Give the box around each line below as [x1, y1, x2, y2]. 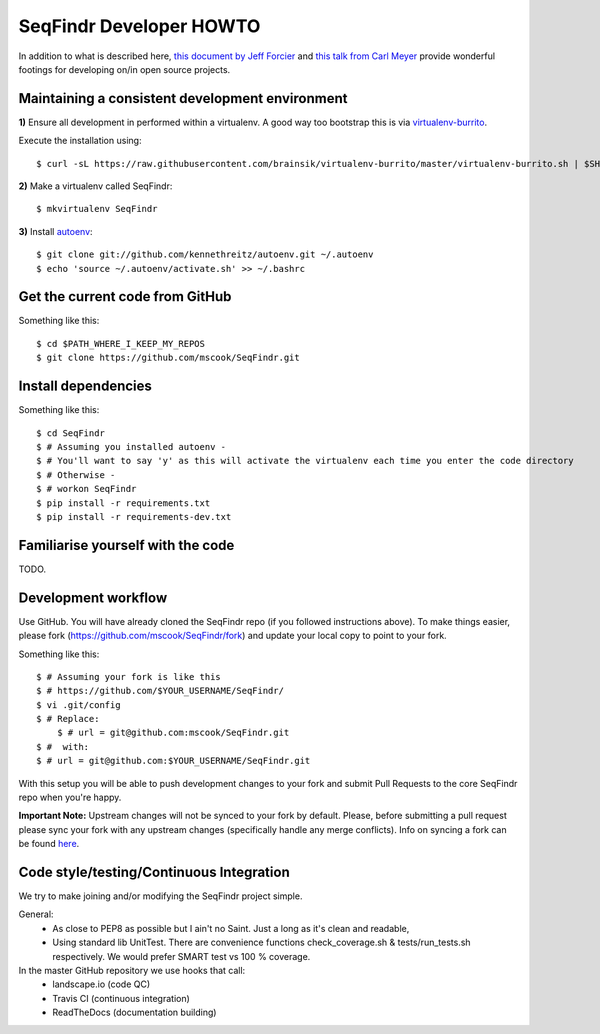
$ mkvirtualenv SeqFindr [36, 203, 158, 215]
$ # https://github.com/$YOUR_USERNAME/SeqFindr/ [36, 685, 285, 697]
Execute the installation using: [18, 135, 142, 147]
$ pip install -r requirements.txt [36, 497, 211, 509]
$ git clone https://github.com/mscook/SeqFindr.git [36, 352, 300, 364]
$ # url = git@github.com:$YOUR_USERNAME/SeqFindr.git [36, 755, 311, 767]
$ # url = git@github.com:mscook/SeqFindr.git [56, 727, 290, 739]
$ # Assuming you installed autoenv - [36, 441, 227, 452]
